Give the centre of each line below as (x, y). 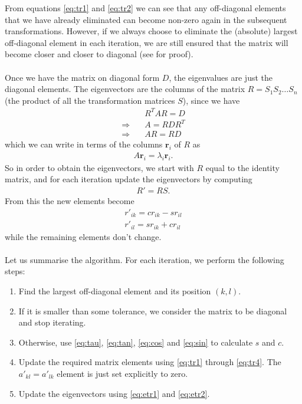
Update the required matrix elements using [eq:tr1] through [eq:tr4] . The (150, 362)
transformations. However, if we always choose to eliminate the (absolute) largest (151, 31)
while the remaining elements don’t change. (83, 236)
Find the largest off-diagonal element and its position (115, 291)
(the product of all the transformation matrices (90, 100)
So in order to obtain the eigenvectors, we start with (99, 167)
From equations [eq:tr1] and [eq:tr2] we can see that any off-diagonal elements (145, 8)
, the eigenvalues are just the (221, 77)
